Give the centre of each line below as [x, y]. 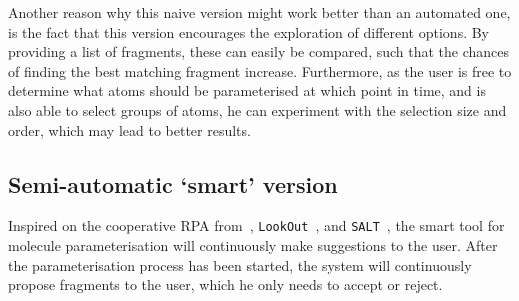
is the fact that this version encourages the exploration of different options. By [249, 31]
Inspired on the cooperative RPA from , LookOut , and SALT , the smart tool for [256, 225]
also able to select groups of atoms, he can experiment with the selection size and [257, 109]
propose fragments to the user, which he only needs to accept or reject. [225, 284]
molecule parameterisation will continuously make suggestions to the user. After [253, 245]
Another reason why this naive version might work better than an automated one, [259, 12]
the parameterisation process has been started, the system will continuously [240, 264]
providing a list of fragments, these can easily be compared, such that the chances [259, 51]
